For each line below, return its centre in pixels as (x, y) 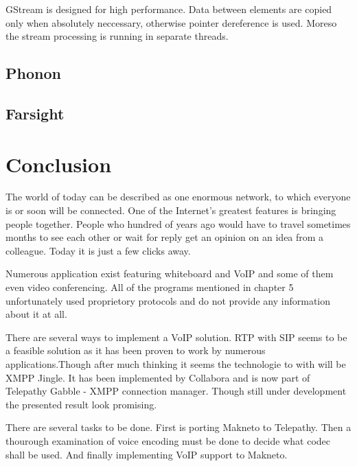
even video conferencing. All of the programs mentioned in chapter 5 (150, 287)
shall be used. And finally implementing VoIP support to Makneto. (147, 454)
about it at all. (36, 314)
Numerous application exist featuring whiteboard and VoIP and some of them (170, 273)
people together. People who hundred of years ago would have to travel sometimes (178, 223)
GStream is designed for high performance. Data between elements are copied (169, 9)
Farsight (35, 113)
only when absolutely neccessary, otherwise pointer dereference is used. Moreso (171, 22)
